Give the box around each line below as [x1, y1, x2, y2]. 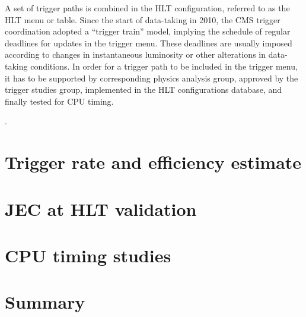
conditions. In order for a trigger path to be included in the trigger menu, [30, 59, 298, 72]
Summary [5, 290, 85, 314]
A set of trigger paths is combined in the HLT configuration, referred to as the [5, 2, 290, 14]
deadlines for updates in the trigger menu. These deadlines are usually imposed [5, 36, 292, 49]
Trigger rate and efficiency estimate [5, 150, 302, 174]
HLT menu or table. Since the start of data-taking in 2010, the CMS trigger [5, 13, 280, 26]
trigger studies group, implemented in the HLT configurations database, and [5, 83, 282, 96]
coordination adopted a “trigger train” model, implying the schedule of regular [5, 25, 291, 37]
